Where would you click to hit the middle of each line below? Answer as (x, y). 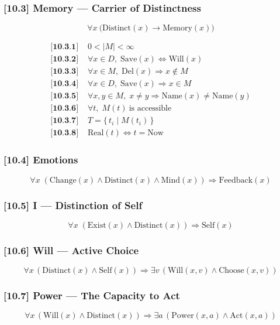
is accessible (150, 109)
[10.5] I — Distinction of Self (73, 205)
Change (63, 180)
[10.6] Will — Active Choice (71, 250)
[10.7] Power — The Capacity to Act (92, 295)
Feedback (236, 180)
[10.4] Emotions (41, 160)
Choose (231, 271)
